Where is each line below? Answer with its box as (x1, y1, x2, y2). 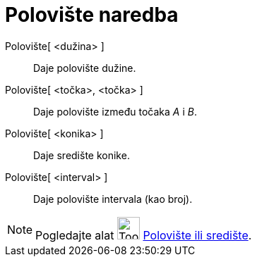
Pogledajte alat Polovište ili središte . (35, 227, 252, 242)
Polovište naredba (5, 3, 179, 27)
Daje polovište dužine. (33, 61, 136, 74)
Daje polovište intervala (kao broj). (33, 192, 193, 205)
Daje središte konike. (33, 149, 130, 161)
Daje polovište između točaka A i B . (33, 105, 197, 118)
